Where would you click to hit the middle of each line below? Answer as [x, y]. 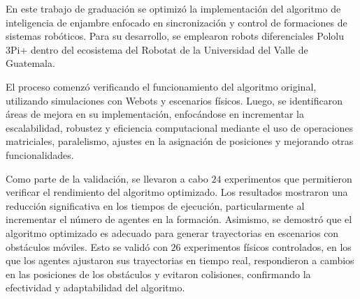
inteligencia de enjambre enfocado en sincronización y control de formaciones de [177, 22]
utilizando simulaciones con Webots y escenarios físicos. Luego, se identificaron [174, 100]
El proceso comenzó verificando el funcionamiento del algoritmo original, [161, 86]
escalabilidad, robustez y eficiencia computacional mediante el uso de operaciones [179, 127]
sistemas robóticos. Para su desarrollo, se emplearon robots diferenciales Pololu [175, 36]
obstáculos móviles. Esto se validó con [87, 246]
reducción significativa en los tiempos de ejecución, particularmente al [155, 205]
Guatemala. [30, 63]
